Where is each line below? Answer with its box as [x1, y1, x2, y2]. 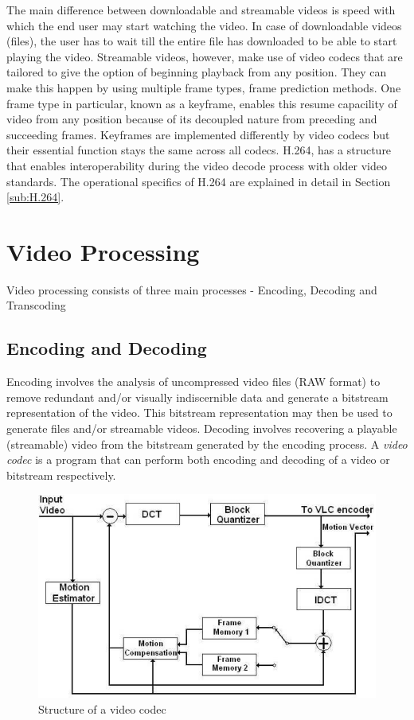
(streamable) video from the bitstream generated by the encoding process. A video [6, 435, 408, 452]
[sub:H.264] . [6, 189, 64, 205]
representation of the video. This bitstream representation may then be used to [6, 404, 393, 421]
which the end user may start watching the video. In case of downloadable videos [6, 17, 402, 33]
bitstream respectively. [6, 466, 116, 483]
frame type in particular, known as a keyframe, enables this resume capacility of [6, 95, 397, 111]
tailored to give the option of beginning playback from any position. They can [6, 64, 387, 80]
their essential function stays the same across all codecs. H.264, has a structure [6, 142, 392, 158]
